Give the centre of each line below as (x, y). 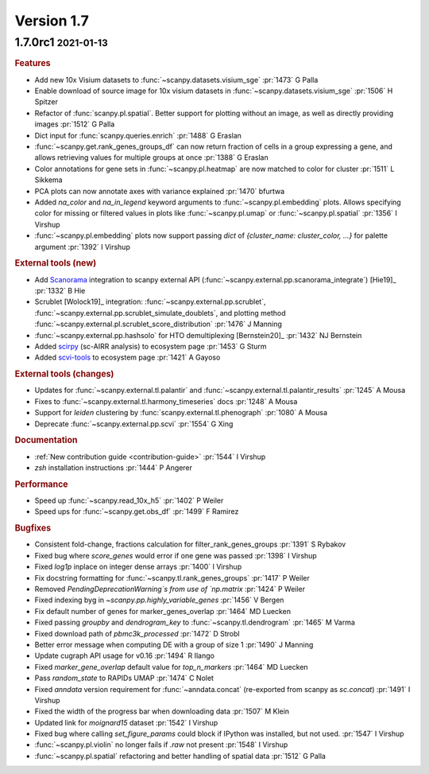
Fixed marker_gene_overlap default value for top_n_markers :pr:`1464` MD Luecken (172, 667)
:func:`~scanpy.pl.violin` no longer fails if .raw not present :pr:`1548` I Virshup (161, 745)
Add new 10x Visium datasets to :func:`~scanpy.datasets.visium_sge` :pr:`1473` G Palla (176, 80)
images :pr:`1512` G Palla (75, 124)
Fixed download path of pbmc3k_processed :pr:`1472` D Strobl (137, 633)
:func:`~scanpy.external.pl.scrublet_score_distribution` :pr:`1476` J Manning (158, 324)
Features (33, 64)
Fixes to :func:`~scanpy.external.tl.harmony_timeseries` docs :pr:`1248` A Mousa (166, 401)
